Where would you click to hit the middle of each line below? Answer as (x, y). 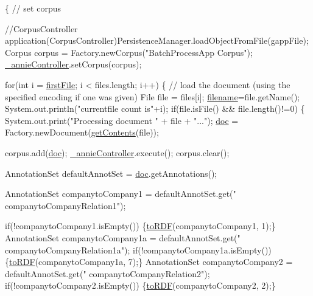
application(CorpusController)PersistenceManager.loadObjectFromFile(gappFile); (157, 40)
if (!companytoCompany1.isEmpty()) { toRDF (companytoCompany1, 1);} (140, 226)
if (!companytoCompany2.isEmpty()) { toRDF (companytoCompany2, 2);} (140, 285)
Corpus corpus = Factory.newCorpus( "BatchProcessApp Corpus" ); (129, 52)
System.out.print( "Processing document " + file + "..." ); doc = (122, 120)
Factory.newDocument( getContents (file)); (82, 132)
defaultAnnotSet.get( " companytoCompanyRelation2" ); (107, 273)
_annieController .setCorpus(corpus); (73, 64)
